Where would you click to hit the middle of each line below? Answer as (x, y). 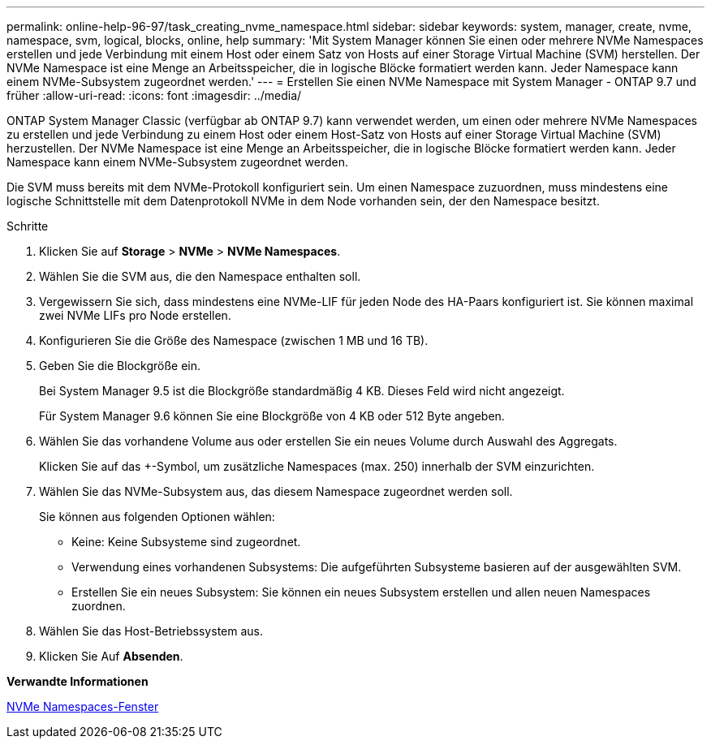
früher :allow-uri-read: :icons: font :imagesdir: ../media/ (154, 95)
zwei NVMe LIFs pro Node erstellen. (135, 315)
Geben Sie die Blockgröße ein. (120, 366)
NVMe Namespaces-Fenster (83, 706)
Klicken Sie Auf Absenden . (111, 656)
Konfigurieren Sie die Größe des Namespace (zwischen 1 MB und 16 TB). (234, 340)
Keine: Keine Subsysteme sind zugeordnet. (186, 542)
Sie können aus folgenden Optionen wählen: (157, 517)
